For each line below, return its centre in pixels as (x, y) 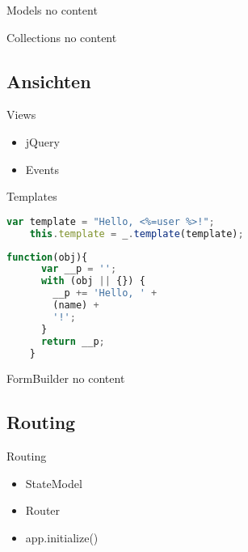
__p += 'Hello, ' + (105, 293)
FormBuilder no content (66, 378)
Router (43, 510)
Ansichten (49, 81)
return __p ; (73, 341)
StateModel (54, 483)
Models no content (52, 10)
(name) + (76, 306)
